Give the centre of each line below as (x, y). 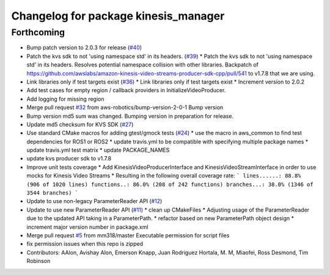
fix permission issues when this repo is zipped (85, 244)
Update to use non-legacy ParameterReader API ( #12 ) (94, 201)
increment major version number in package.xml (88, 227)
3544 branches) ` (53, 193)
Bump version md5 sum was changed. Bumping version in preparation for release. (130, 116)
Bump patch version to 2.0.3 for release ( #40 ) (84, 48)
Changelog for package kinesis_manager (118, 16)
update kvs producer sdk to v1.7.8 (69, 159)
